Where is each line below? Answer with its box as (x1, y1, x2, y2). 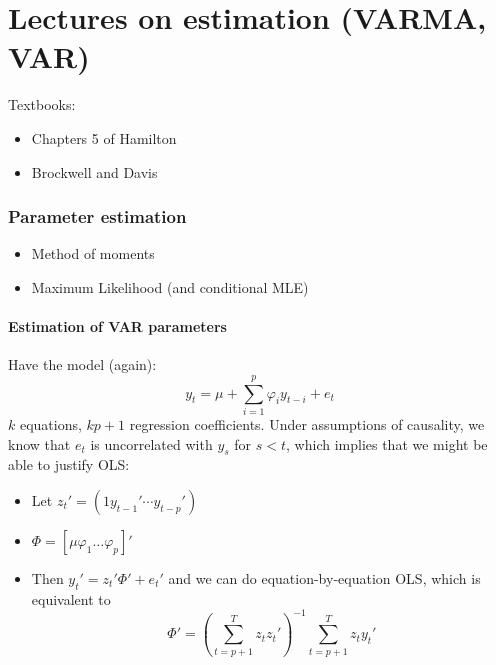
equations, (19, 414, 82, 435)
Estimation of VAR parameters (8, 316, 227, 337)
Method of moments (31, 243, 155, 264)
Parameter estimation (8, 204, 187, 229)
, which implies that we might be (286, 433, 488, 454)
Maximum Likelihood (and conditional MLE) (31, 276, 309, 297)
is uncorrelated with (90, 433, 213, 454)
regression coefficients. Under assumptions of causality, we (129, 414, 485, 435)
